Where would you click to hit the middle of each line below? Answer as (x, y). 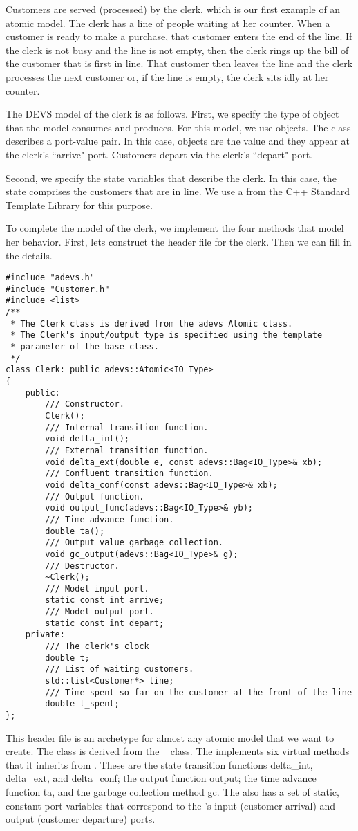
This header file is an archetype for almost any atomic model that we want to (170, 737)
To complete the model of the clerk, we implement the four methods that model (175, 228)
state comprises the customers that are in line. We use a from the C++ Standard (178, 191)
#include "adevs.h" (50, 278)
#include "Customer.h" (58, 289)
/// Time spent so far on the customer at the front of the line (199, 692)
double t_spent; (82, 704)
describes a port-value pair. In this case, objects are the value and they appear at (178, 141)
